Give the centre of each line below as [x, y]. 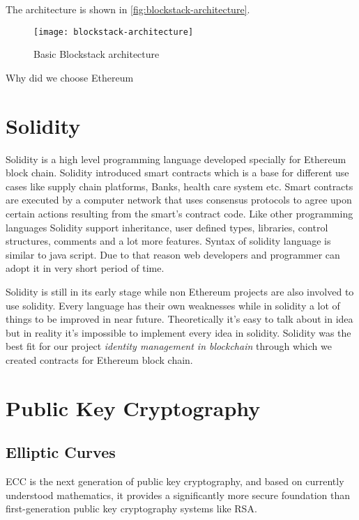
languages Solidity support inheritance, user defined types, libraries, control [167, 227]
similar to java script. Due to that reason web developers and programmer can [173, 254]
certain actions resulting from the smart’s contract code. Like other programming [179, 213]
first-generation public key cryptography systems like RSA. [131, 508]
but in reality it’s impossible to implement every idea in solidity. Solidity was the [178, 332]
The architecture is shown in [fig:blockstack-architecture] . [128, 9]
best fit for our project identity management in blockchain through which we [169, 346]
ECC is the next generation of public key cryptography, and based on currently [175, 481]
